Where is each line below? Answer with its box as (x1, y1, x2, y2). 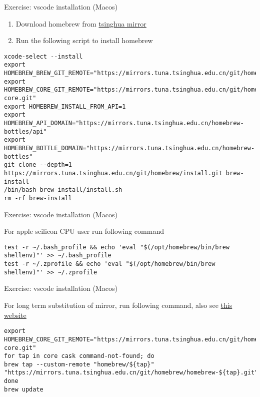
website (4, 309, 26, 320)
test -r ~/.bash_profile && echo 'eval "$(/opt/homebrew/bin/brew (4, 243, 230, 251)
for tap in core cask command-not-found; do (4, 352, 154, 360)
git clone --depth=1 (4, 161, 72, 169)
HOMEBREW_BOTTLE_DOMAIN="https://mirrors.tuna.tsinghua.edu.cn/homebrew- (4, 145, 255, 152)
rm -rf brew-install (4, 194, 72, 202)
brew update (4, 385, 43, 393)
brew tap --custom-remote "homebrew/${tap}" (4, 360, 154, 368)
